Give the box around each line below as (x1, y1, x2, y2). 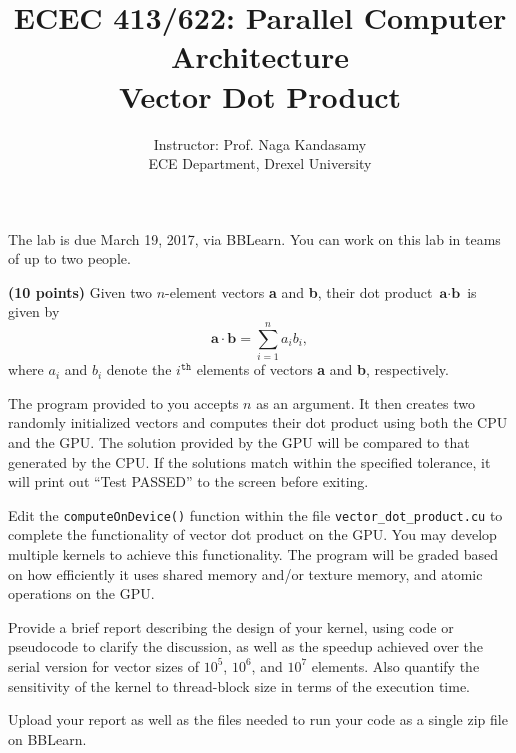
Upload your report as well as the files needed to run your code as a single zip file (8, 709, 508, 730)
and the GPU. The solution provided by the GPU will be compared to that (8, 431, 470, 452)
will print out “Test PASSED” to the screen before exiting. (8, 471, 369, 492)
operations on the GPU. (8, 583, 155, 604)
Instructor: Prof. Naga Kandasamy (153, 133, 367, 154)
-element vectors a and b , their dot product (165, 281, 433, 302)
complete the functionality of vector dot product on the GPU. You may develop (8, 524, 497, 545)
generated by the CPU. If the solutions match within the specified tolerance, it (8, 451, 491, 472)
